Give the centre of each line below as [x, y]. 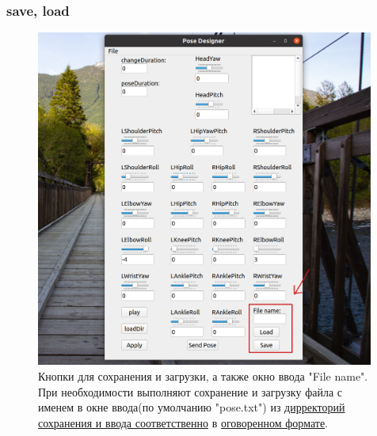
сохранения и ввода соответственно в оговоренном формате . [183, 422]
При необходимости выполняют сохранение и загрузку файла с [190, 391]
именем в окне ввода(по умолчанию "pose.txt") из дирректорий [192, 407]
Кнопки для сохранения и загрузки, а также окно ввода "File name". [203, 375]
